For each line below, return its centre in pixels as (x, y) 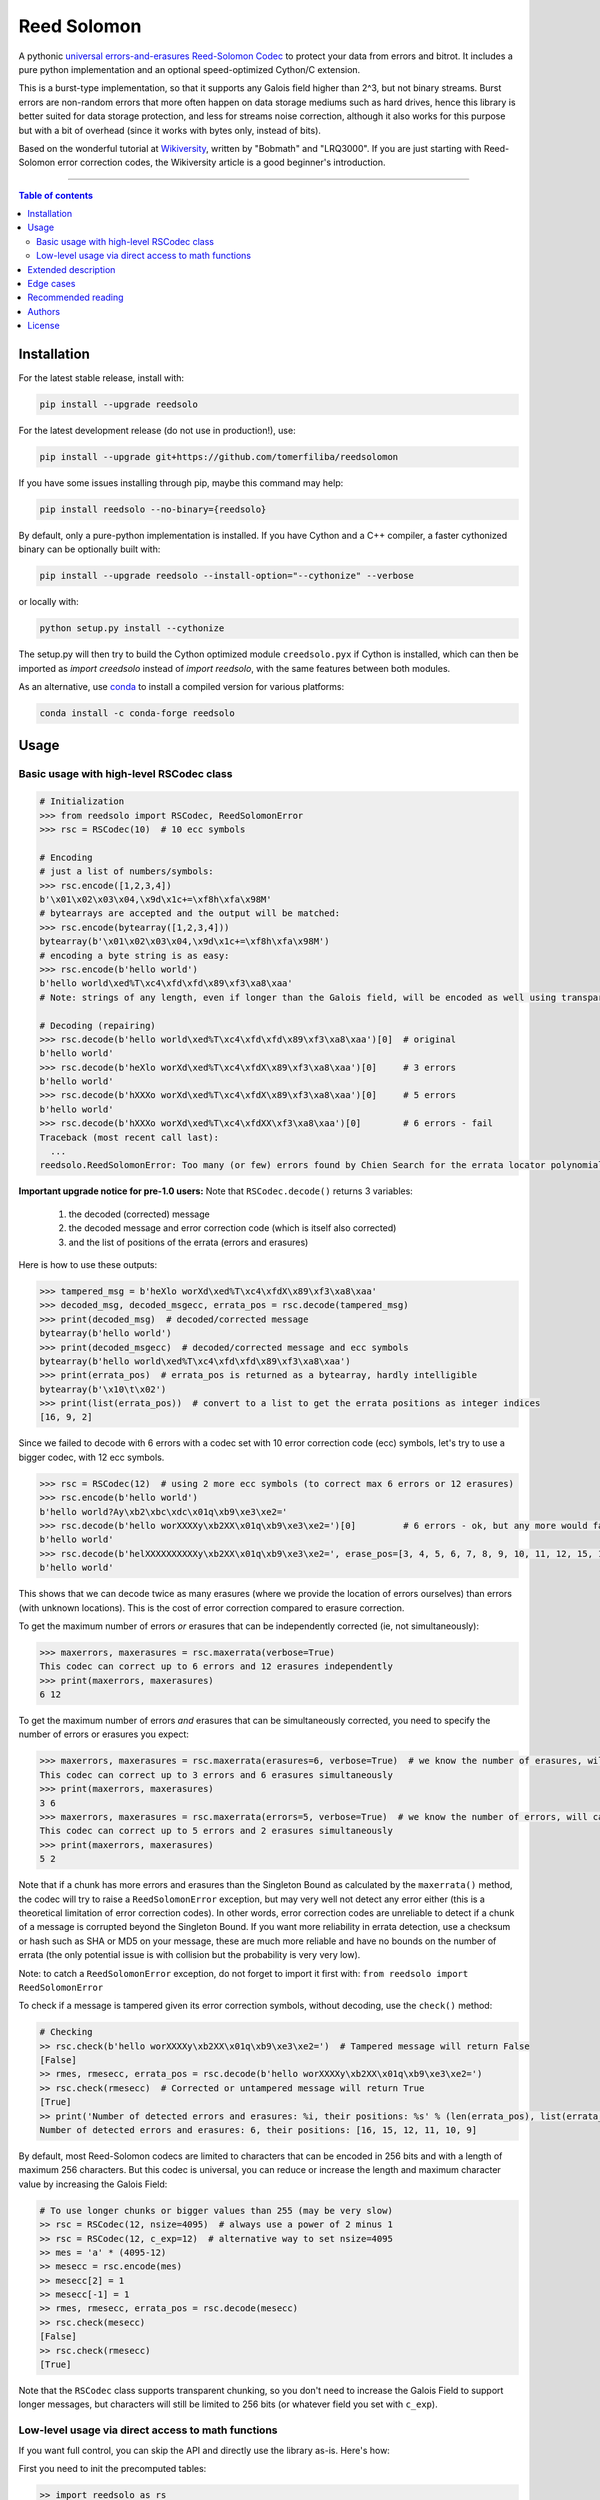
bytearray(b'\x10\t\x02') (103, 1389)
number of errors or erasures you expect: (104, 1734)
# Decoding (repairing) (98, 1025)
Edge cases (51, 284)
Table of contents (56, 195)
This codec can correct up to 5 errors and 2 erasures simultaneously (216, 1831)
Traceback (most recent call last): (129, 1137)
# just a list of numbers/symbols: (126, 871)
